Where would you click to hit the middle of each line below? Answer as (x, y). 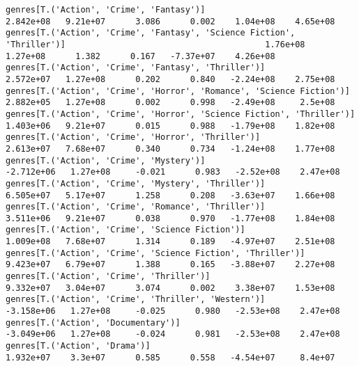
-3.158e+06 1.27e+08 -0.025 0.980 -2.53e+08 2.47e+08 (173, 311)
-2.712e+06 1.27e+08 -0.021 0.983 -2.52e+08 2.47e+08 (173, 172)
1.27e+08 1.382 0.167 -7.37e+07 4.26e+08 (140, 56)
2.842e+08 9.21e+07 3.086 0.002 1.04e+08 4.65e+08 (170, 21)
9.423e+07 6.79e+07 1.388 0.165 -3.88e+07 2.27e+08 (170, 265)
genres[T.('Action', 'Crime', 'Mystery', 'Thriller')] (136, 183)
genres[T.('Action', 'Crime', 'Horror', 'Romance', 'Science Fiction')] (178, 91)
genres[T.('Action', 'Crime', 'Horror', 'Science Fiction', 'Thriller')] (181, 114)
